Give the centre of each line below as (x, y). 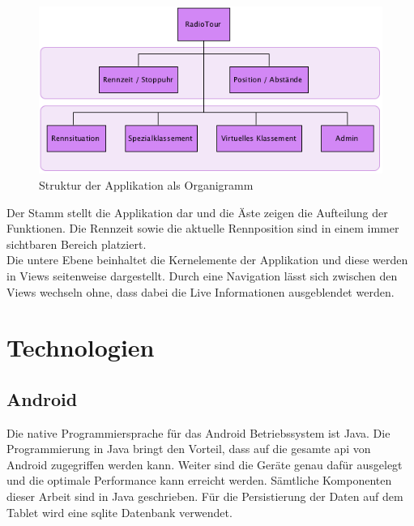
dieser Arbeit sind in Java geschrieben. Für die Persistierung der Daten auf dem (205, 496)
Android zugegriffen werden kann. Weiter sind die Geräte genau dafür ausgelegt (205, 464)
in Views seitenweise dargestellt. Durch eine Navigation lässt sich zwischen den (202, 275)
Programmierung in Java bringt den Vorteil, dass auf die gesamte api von (189, 449)
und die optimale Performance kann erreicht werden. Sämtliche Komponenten (199, 480)
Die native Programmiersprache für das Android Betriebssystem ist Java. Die (198, 432)
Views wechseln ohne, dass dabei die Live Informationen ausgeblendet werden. (201, 291)
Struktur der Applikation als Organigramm (146, 184)
